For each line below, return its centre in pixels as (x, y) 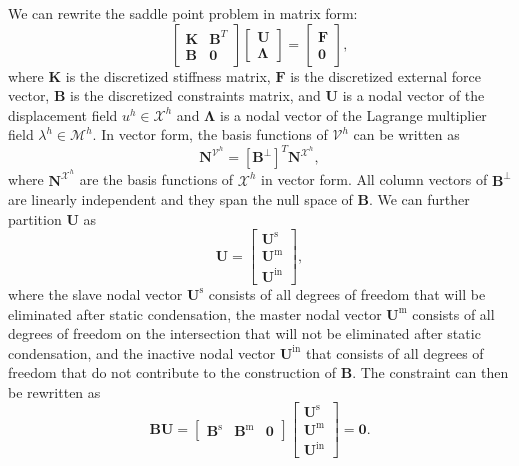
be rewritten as (54, 391)
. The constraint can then (430, 372)
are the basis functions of (156, 179)
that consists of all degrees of (394, 352)
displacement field (63, 114)
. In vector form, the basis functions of (210, 134)
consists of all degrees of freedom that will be (347, 293)
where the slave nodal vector (95, 293)
